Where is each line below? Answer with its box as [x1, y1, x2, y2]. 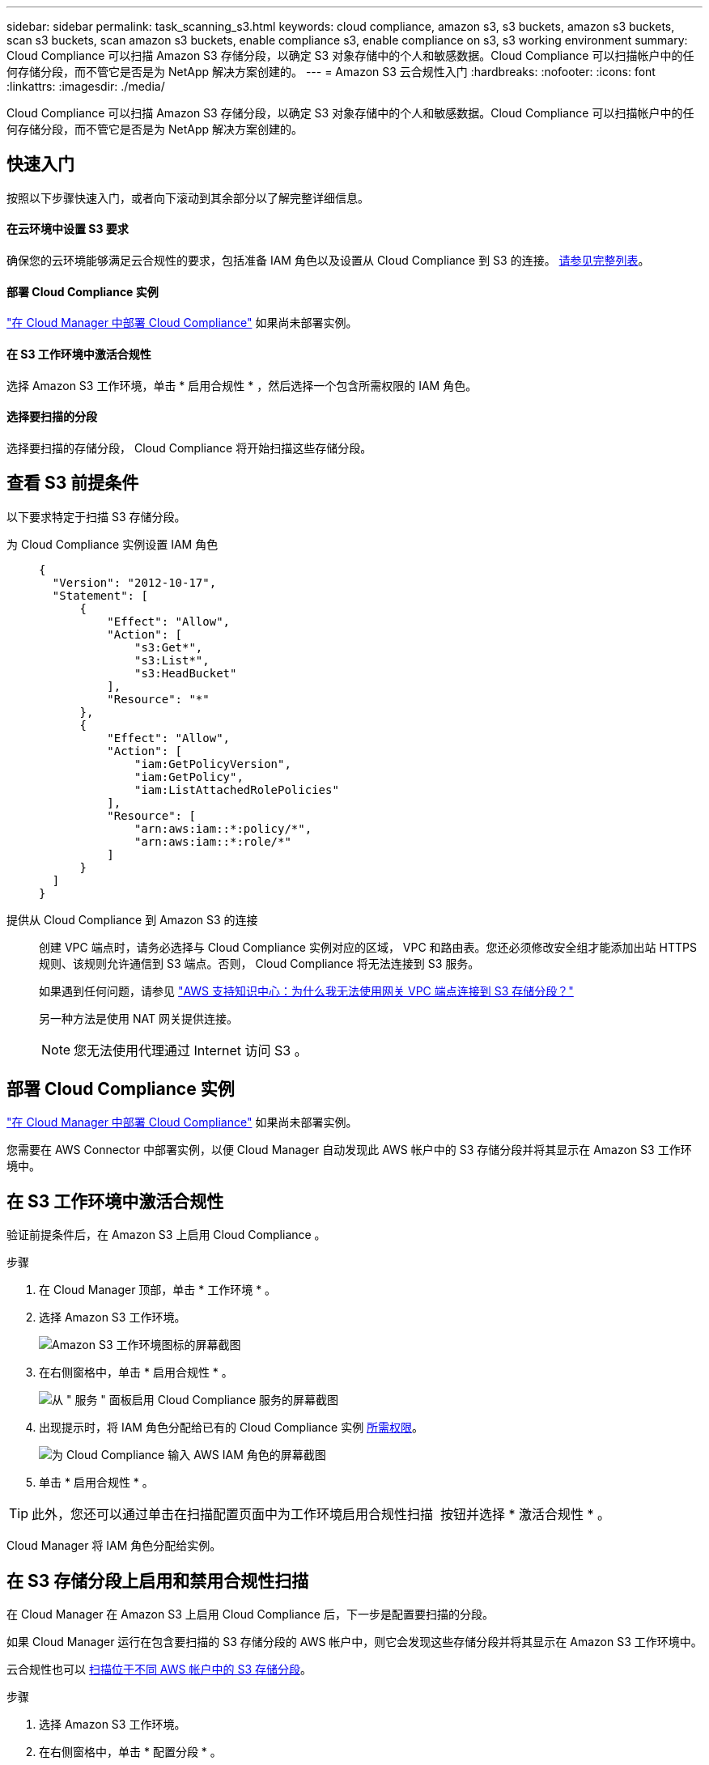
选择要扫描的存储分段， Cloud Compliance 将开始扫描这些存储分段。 [6, 440, 372, 455]
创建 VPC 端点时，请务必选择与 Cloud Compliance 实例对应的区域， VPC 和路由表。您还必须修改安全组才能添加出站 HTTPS [39, 940, 697, 954]
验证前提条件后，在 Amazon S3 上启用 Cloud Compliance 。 [6, 1228, 326, 1242]
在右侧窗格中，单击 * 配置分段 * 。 [39, 1745, 222, 1759]
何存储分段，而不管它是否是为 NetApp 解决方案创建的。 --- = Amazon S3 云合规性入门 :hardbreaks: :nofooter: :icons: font [6, 65, 656, 78]
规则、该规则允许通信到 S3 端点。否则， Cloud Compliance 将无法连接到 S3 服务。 [39, 956, 480, 970]
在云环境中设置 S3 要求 [6, 222, 129, 236]
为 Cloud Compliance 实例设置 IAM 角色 [6, 537, 219, 551]
